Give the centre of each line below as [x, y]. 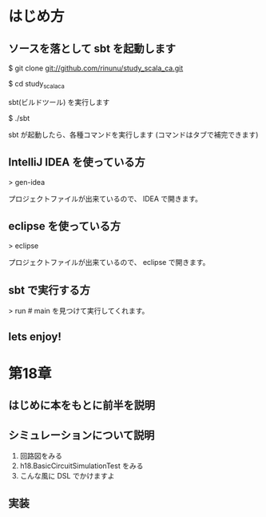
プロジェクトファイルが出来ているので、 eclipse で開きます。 [109, 263]
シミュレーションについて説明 [81, 435]
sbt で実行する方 [49, 290]
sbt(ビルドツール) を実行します [59, 102]
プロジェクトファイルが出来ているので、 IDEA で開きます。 [105, 198]
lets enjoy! [35, 337]
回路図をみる [41, 456]
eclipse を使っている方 [65, 226]
